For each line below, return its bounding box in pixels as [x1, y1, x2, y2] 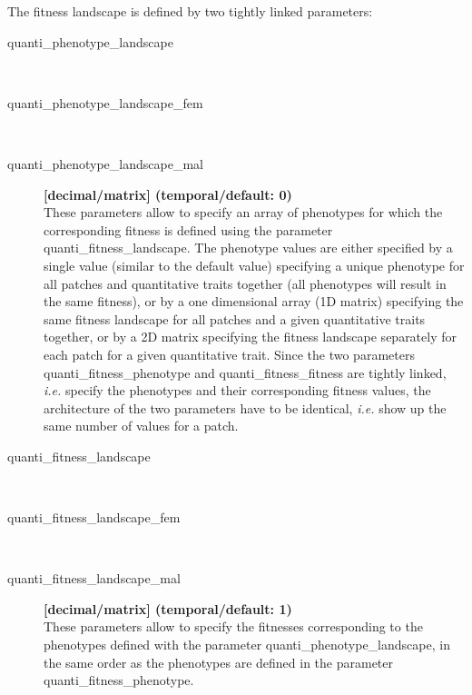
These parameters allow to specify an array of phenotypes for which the [44, 203, 443, 222]
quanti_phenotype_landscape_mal [7, 154, 203, 173]
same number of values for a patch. [44, 416, 239, 435]
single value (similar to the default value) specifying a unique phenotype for [44, 255, 465, 274]
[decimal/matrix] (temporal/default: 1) [44, 599, 292, 618]
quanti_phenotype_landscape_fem [7, 93, 203, 112]
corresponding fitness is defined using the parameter [44, 220, 333, 239]
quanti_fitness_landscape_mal [7, 569, 181, 588]
